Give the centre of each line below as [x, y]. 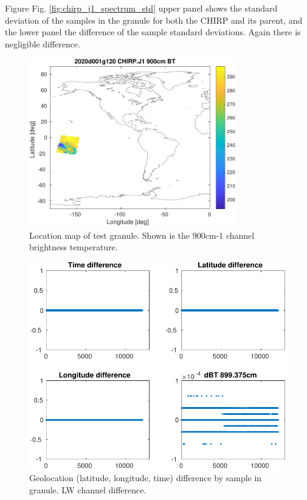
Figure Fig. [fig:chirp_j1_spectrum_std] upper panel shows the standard [141, 8]
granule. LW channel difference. [88, 489]
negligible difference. [43, 43]
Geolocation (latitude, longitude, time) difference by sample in [146, 478]
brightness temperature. [74, 247]
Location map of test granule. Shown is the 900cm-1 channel [142, 235]
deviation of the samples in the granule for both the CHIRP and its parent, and [154, 20]
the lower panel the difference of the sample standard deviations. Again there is [153, 32]
